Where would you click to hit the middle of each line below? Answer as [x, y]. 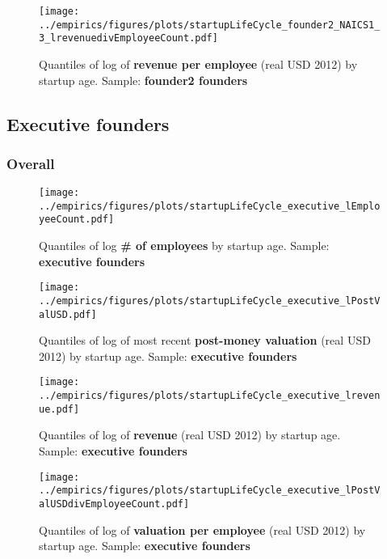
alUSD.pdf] [68, 314]
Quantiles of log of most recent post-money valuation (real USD [205, 340]
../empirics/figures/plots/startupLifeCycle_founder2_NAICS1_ [210, 25]
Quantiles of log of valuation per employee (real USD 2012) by [202, 529]
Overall [31, 163]
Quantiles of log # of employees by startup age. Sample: [184, 246]
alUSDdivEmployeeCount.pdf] [114, 504]
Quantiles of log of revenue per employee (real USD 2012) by [198, 64]
